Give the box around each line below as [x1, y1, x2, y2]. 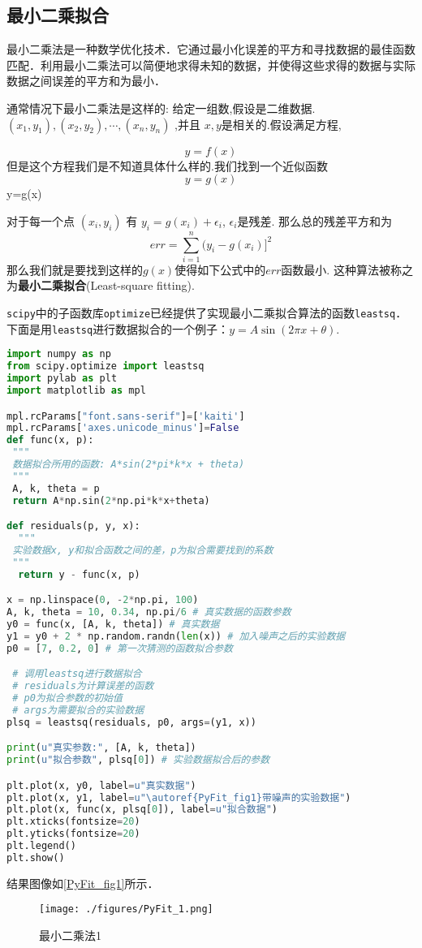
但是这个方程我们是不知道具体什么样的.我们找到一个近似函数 [6, 157, 328, 174]
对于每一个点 [6, 212, 75, 229]
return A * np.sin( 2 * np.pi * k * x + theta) [12, 494, 210, 506]
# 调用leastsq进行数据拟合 [12, 668, 142, 680]
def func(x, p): [6, 434, 94, 446]
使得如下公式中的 [174, 261, 266, 278]
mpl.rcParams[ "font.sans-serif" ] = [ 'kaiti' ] [6, 410, 245, 422]
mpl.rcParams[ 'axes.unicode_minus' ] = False [6, 422, 239, 434]
